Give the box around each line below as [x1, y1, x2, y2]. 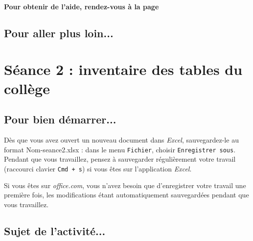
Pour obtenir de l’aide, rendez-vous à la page [4, 1, 159, 11]
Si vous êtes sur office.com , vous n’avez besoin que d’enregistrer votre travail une [4, 180, 246, 190]
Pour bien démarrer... [4, 112, 116, 127]
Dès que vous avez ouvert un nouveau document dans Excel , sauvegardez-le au [4, 135, 239, 145]
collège [4, 78, 50, 98]
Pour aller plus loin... [4, 25, 114, 40]
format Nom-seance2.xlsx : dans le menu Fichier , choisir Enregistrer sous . [4, 144, 236, 154]
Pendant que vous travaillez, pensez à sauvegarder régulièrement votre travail [4, 154, 236, 164]
